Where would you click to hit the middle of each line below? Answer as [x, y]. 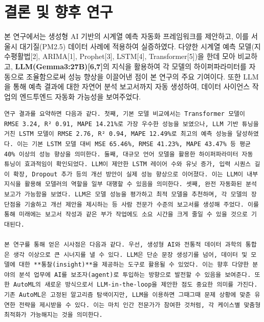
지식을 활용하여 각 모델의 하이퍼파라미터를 [179, 66]
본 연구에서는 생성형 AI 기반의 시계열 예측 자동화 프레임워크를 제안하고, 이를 [127, 36]
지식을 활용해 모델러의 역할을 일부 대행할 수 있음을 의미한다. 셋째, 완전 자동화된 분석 [131, 184]
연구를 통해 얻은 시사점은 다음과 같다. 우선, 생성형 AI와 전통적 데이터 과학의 [128, 245]
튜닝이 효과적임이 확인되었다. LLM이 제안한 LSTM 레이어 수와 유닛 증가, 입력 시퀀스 [128, 164]
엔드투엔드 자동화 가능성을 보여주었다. [80, 96]
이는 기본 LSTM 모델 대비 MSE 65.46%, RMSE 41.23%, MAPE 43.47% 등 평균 [134, 144]
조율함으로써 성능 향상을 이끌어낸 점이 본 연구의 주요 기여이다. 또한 [134, 76]
